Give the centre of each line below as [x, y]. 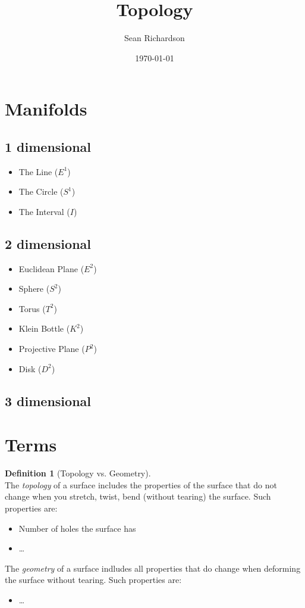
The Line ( [38, 171]
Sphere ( [34, 289]
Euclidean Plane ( [51, 268]
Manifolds [46, 109]
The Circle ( [41, 191]
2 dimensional [48, 243]
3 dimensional [48, 400]
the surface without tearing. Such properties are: [93, 580]
